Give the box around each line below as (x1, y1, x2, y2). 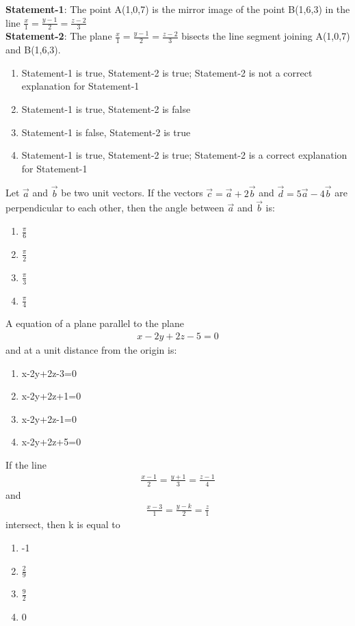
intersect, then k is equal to (5, 517, 120, 532)
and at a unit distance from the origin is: (5, 342, 177, 356)
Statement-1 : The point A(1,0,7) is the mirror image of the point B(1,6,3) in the (5, 2, 350, 16)
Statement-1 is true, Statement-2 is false (21, 102, 191, 116)
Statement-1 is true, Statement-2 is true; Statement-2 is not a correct (21, 65, 313, 79)
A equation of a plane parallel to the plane (5, 316, 185, 330)
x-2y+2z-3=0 (21, 365, 77, 380)
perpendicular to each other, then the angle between (5, 200, 224, 215)
